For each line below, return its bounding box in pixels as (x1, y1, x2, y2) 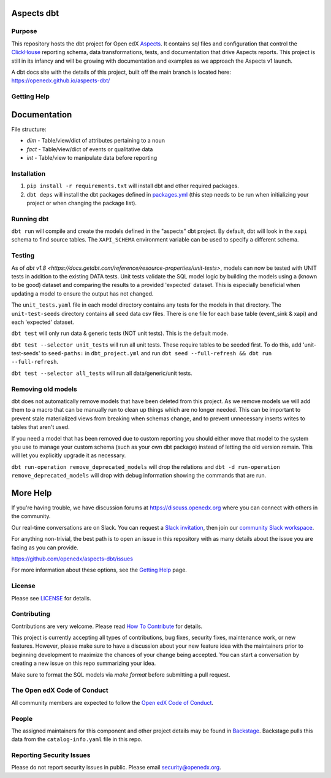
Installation (11, 169, 46, 178)
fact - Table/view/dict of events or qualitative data (26, 145, 153, 153)
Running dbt (11, 214, 49, 223)
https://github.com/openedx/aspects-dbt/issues (11, 555, 133, 562)
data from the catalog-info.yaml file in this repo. (11, 736, 143, 743)
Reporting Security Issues (11, 751, 91, 760)
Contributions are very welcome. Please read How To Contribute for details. (11, 623, 203, 630)
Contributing (11, 610, 50, 618)
